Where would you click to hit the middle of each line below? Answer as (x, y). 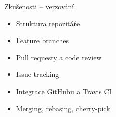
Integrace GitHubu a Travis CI (64, 91)
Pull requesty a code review (59, 57)
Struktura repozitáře (48, 23)
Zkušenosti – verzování (39, 6)
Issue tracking (37, 74)
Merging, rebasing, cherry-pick (63, 108)
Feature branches (42, 40)
